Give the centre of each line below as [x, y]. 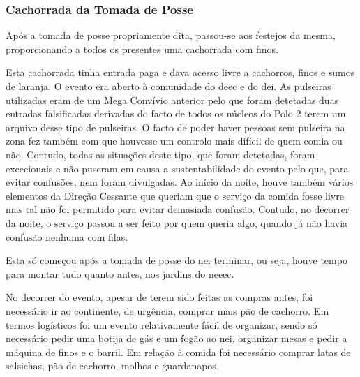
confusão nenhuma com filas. [67, 236]
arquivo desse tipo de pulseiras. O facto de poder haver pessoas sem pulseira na [175, 127]
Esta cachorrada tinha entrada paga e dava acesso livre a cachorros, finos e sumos [180, 72]
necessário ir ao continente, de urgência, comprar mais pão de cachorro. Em [167, 310]
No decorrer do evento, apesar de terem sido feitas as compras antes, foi [159, 297]
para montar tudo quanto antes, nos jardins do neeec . [120, 273]
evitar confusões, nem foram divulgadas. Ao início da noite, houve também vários [180, 182]
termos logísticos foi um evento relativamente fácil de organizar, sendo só [162, 324]
